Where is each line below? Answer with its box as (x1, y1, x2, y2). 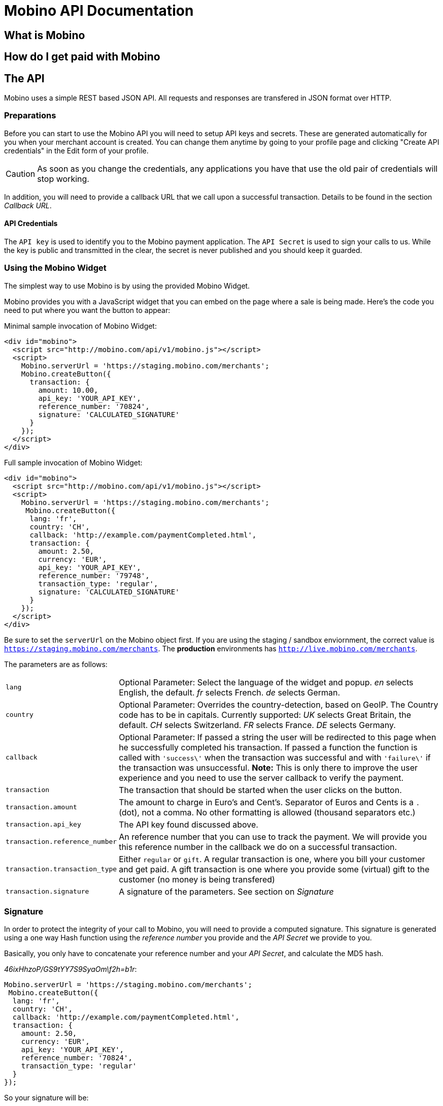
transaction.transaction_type (6, 865, 117, 873)
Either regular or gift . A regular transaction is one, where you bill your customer (119, 854, 425, 864)
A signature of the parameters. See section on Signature (119, 886, 334, 897)
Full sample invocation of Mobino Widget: (4, 458, 143, 467)
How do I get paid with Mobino (4, 50, 160, 64)
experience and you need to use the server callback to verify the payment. (119, 772, 404, 783)
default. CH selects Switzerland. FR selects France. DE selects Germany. (119, 719, 396, 730)
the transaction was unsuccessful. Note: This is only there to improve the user (119, 762, 418, 773)
